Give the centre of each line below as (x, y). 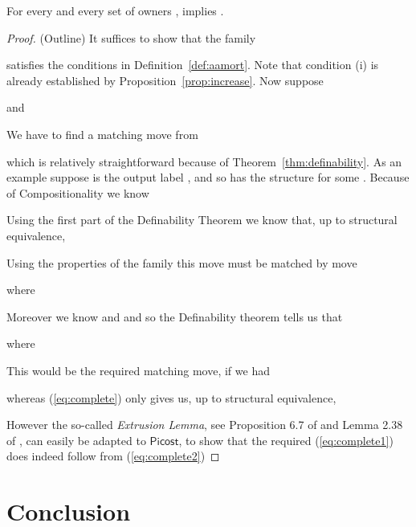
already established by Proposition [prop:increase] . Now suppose (165, 80)
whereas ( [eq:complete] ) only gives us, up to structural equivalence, (171, 397)
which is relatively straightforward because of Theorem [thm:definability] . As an (204, 161)
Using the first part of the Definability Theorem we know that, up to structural (202, 220)
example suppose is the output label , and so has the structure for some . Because (208, 177)
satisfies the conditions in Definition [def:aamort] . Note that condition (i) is (193, 65)
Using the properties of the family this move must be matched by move (182, 262)
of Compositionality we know (78, 192)
